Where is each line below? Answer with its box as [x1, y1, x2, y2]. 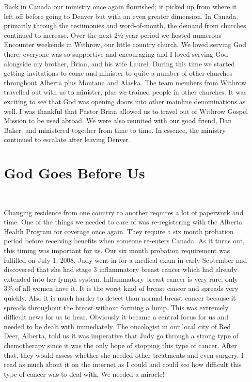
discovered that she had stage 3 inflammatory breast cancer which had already [4, 264, 237, 274]
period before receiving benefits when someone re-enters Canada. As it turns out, [4, 236, 245, 246]
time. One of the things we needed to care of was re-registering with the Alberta [4, 217, 242, 227]
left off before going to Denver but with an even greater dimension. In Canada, [4, 11, 238, 21]
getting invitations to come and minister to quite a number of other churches [4, 68, 232, 78]
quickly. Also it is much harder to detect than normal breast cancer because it [4, 292, 236, 302]
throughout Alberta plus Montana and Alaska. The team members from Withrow [4, 77, 247, 87]
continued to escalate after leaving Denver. [4, 134, 130, 144]
